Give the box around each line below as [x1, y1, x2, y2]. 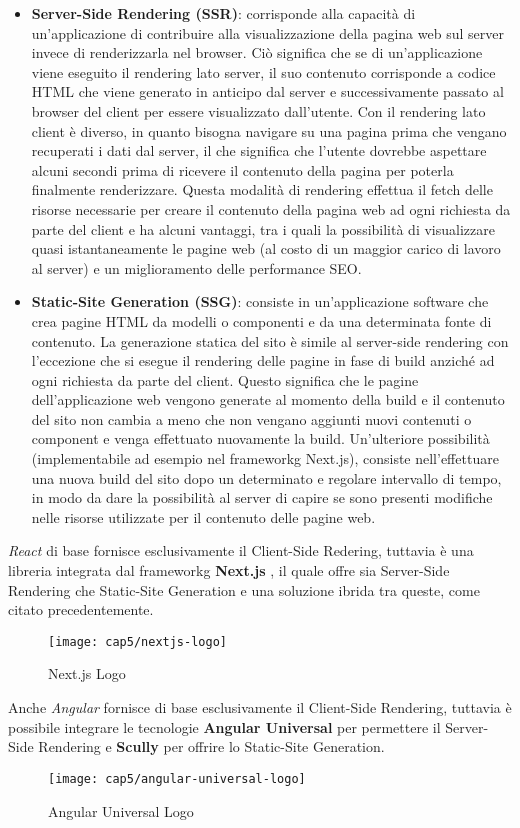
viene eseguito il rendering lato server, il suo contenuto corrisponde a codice [31, 61, 496, 82]
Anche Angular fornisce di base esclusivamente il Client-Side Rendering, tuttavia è [8, 697, 512, 718]
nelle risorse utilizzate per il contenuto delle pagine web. [31, 506, 376, 527]
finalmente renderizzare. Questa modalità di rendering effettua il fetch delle [31, 179, 493, 200]
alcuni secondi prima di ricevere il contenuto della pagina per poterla [31, 159, 454, 180]
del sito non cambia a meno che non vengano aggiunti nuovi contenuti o [31, 408, 472, 429]
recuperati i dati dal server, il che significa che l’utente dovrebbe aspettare [31, 140, 487, 161]
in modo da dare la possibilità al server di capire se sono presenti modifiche [31, 487, 493, 508]
